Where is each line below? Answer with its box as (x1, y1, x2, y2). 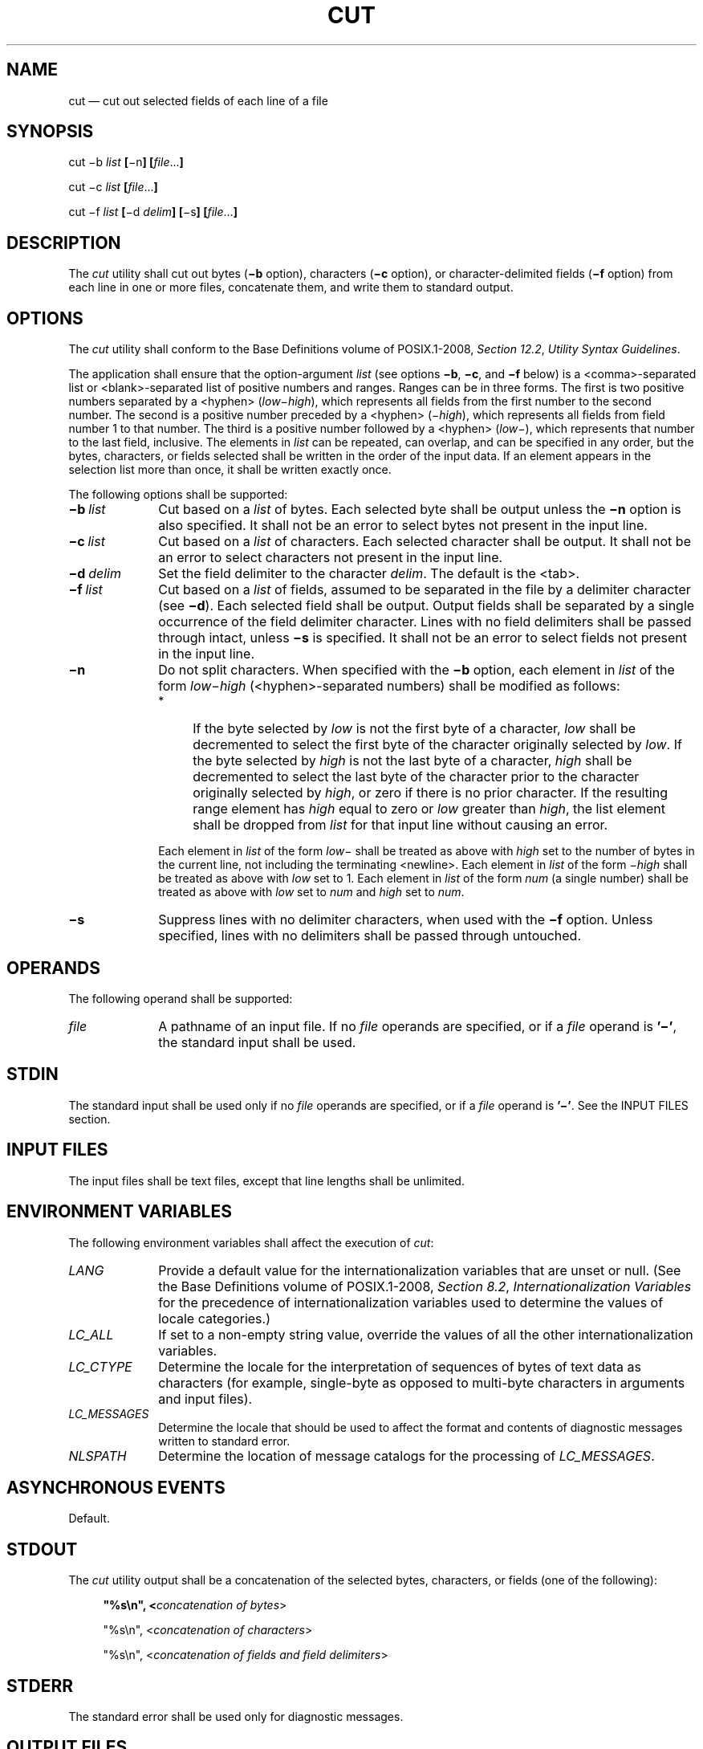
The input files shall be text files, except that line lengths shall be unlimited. (68, 1173, 465, 1188)
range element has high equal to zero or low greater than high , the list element (193, 801, 666, 817)
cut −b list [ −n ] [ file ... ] (68, 155, 184, 169)
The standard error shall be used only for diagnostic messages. (68, 1710, 404, 1724)
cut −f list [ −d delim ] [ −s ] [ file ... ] (68, 205, 238, 219)
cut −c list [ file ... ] (68, 180, 158, 194)
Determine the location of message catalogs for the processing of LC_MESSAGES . (158, 1447, 655, 1464)
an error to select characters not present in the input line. (158, 549, 503, 566)
